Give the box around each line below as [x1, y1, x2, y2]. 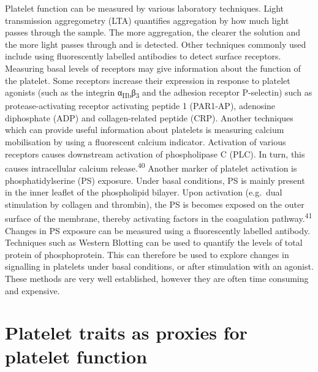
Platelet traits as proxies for [5, 320, 248, 345]
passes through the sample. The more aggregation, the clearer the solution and [5, 26, 301, 39]
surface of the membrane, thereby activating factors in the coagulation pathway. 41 [5, 210, 312, 224]
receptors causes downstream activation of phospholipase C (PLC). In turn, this [5, 147, 305, 160]
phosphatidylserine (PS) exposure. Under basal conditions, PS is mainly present [5, 173, 305, 186]
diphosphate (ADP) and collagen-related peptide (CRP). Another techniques [5, 111, 293, 124]
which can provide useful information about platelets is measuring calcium [5, 123, 284, 136]
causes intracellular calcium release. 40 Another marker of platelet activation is [5, 160, 297, 174]
